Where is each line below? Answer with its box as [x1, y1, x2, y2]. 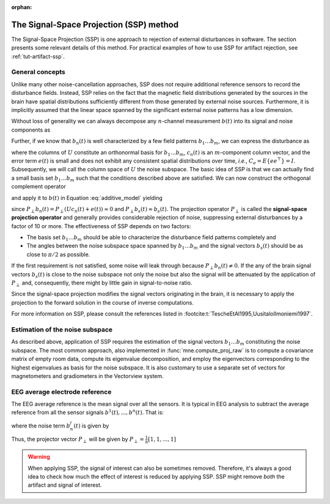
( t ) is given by [73, 422, 109, 429]
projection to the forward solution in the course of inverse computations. [11, 298, 194, 306]
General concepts [11, 68, 65, 76]
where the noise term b [11, 422, 70, 429]
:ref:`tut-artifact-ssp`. [11, 53, 65, 60]
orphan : [11, 4, 32, 10]
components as [11, 126, 51, 133]
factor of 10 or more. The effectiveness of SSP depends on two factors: [11, 222, 191, 229]
